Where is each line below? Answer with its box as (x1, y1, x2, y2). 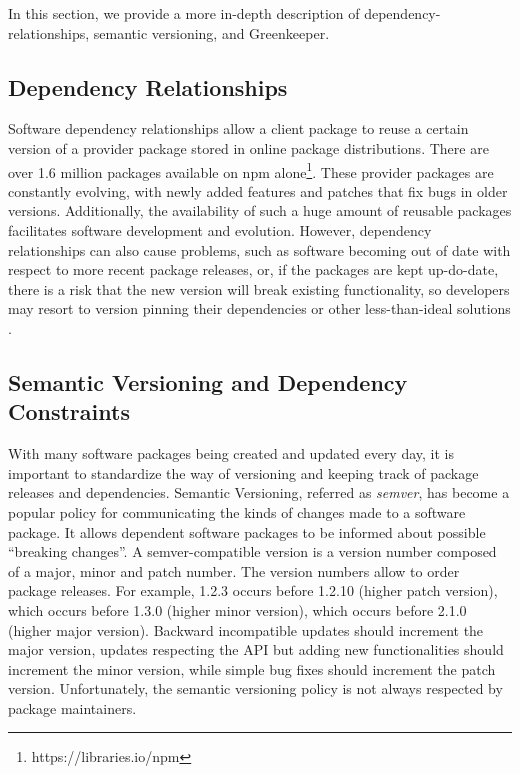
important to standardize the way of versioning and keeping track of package (8, 462, 479, 483)
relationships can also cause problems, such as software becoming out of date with (8, 239, 511, 260)
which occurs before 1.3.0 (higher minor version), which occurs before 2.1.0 (8, 599, 467, 620)
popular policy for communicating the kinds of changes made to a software (8, 501, 466, 522)
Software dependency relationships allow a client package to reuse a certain (8, 118, 469, 139)
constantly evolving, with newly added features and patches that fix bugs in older (8, 180, 508, 201)
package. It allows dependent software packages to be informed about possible (8, 521, 486, 542)
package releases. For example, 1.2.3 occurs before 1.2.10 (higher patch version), (8, 580, 498, 601)
